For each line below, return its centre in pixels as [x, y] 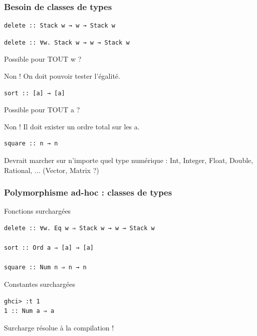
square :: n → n [31, 144]
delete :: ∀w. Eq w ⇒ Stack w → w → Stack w [79, 228]
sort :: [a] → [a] [35, 93]
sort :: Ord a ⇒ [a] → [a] [49, 248]
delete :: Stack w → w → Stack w [60, 26]
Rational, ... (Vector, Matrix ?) [52, 170]
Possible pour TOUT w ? [43, 59]
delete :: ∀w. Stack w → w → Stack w [67, 42]
